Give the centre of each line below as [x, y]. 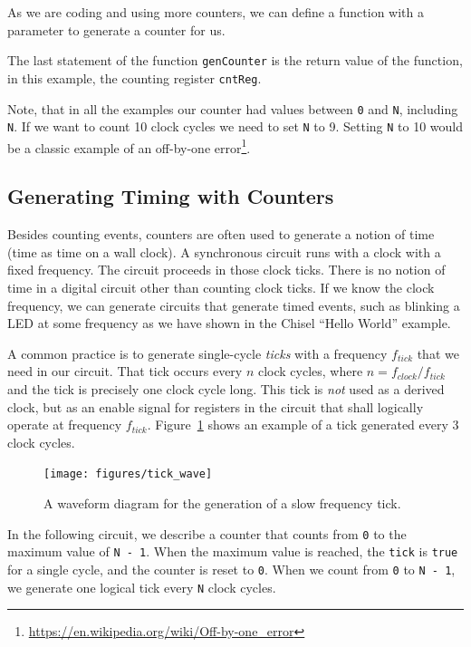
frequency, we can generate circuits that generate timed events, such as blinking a [234, 305]
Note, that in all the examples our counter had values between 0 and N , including [233, 108]
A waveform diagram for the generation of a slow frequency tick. [222, 503]
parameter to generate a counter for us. [116, 29]
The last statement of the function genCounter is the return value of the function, [235, 60]
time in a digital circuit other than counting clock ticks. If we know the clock [221, 288]
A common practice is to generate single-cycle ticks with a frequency [197, 353]
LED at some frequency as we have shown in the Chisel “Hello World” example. [229, 323]
